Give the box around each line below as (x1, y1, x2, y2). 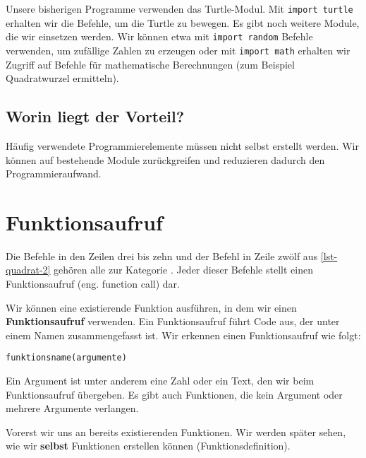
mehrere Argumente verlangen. (6, 401, 139, 416)
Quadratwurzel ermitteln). (6, 71, 119, 86)
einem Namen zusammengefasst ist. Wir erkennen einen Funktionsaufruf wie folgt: (6, 327, 361, 342)
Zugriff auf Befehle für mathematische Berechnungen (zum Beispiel (6, 57, 295, 71)
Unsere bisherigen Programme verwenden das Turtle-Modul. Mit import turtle (6, 1, 353, 16)
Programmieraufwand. (6, 166, 102, 181)
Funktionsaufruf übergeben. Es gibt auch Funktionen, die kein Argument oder (6, 387, 343, 401)
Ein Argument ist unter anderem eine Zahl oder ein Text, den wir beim (6, 373, 315, 388)
